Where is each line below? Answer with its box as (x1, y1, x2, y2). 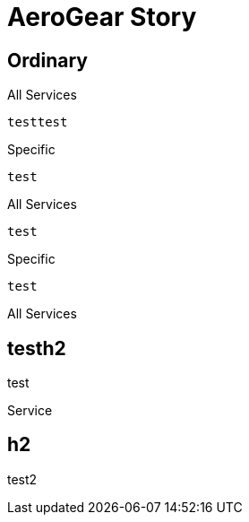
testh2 (7, 336, 66, 360)
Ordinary (7, 48, 88, 72)
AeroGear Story (7, 2, 197, 32)
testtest (7, 115, 68, 130)
